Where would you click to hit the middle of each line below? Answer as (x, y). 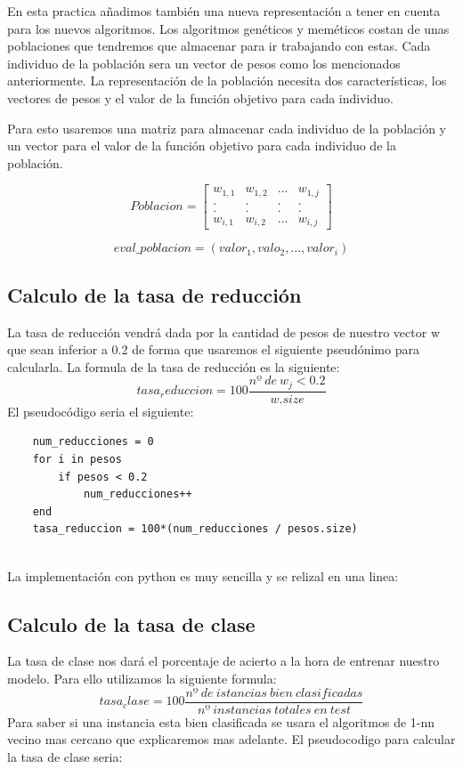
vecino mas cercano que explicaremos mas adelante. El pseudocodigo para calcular (231, 739)
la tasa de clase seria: (65, 756)
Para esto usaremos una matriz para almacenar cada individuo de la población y (227, 128)
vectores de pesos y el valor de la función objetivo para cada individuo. (200, 97)
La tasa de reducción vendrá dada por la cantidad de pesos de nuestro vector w (224, 332)
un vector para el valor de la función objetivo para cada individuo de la (202, 146)
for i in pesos (77, 460)
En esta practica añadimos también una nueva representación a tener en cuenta (224, 11)
